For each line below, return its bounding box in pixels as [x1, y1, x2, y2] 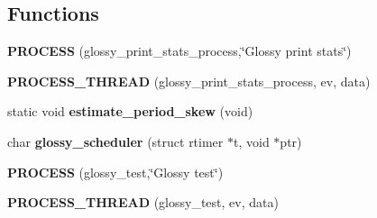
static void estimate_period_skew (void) [7, 102, 253, 121]
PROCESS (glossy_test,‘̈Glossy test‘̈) [7, 162, 224, 181]
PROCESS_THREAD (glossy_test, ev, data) [7, 193, 279, 212]
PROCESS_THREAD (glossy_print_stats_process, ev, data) [7, 71, 371, 90]
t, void [234, 132, 270, 150]
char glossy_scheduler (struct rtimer [7, 132, 224, 150]
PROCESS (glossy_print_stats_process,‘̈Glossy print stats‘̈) [7, 41, 352, 60]
